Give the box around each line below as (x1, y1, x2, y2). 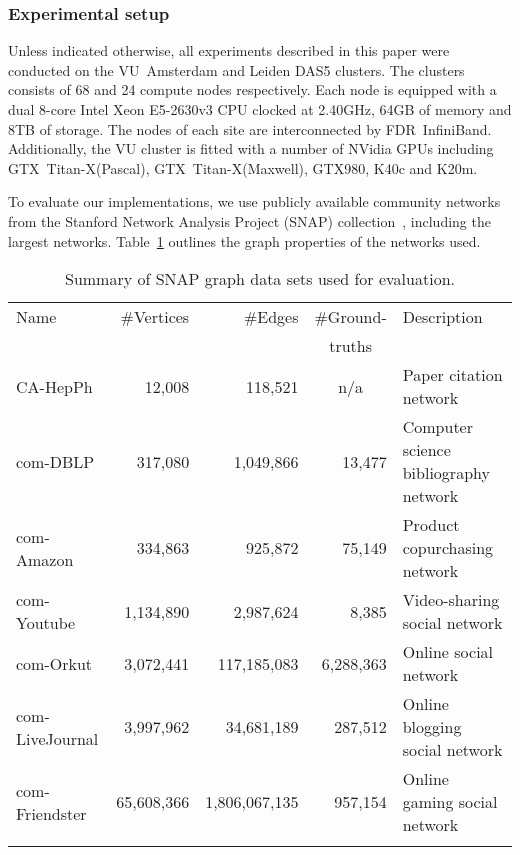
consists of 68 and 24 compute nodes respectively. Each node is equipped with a (8, 79, 497, 100)
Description (402, 305, 483, 329)
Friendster (16, 801, 87, 825)
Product (402, 513, 460, 537)
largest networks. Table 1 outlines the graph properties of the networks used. (8, 230, 481, 251)
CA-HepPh (16, 374, 93, 398)
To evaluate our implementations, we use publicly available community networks (8, 191, 501, 212)
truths (329, 334, 373, 358)
